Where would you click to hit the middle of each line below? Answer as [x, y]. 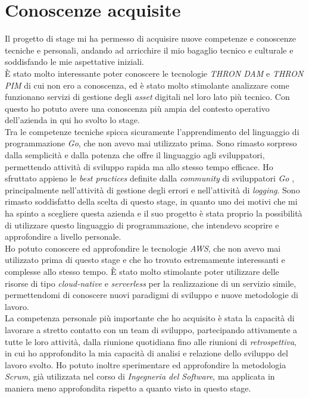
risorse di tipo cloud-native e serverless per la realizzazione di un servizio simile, [151, 283]
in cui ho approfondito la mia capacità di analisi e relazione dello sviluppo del [146, 353]
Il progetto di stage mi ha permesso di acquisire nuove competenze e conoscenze [150, 38]
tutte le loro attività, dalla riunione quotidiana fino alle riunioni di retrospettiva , [151, 341]
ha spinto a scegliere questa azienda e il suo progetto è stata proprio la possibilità [154, 213]
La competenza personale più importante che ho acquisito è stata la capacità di [150, 318]
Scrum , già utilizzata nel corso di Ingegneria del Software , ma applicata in [140, 376]
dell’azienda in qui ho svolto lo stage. [72, 120]
